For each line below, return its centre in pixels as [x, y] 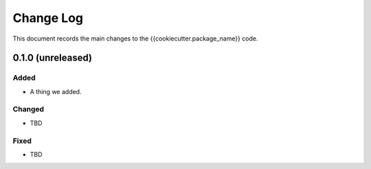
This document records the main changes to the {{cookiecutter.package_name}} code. [135, 38]
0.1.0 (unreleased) [53, 58]
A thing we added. [56, 91]
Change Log [48, 18]
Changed [29, 109]
